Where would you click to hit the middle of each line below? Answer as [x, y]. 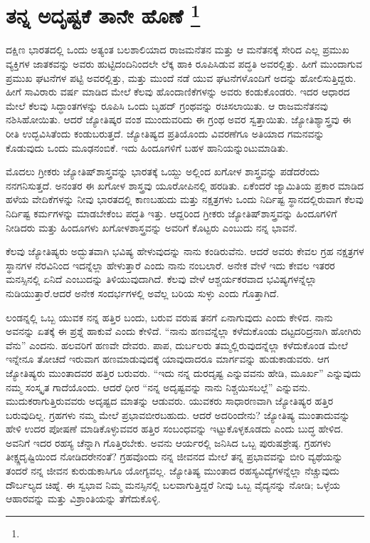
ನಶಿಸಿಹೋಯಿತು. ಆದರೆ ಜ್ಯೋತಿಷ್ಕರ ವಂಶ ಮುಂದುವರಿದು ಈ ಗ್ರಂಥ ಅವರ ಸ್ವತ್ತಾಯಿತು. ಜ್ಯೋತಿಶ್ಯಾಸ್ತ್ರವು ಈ [179, 119]
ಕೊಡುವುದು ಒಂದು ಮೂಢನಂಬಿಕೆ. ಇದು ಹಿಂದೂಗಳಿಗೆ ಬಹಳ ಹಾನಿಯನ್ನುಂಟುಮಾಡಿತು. [147, 147]
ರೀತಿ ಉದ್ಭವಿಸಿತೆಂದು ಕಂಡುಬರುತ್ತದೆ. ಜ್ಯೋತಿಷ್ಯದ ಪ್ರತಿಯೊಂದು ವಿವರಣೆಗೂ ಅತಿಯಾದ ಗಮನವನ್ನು [165, 134]
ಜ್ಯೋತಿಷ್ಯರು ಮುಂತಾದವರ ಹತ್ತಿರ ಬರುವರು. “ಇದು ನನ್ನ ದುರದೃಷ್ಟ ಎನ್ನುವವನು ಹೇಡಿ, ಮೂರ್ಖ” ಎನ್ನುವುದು [184, 372]
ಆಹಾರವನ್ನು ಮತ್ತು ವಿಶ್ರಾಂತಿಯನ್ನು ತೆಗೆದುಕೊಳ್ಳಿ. [83, 498]
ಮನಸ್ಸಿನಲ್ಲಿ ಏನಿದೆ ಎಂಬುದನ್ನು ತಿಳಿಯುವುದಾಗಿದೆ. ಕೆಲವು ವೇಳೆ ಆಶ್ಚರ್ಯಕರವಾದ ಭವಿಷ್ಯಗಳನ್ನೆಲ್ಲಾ [162, 279]
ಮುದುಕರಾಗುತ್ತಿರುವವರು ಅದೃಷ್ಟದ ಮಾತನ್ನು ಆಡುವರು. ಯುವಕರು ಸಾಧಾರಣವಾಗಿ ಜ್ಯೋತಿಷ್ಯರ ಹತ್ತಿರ [170, 401]
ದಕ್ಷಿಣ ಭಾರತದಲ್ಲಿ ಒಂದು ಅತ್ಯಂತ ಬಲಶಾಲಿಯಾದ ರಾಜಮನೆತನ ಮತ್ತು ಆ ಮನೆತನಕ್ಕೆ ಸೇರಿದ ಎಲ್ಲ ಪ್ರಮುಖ [178, 50]
